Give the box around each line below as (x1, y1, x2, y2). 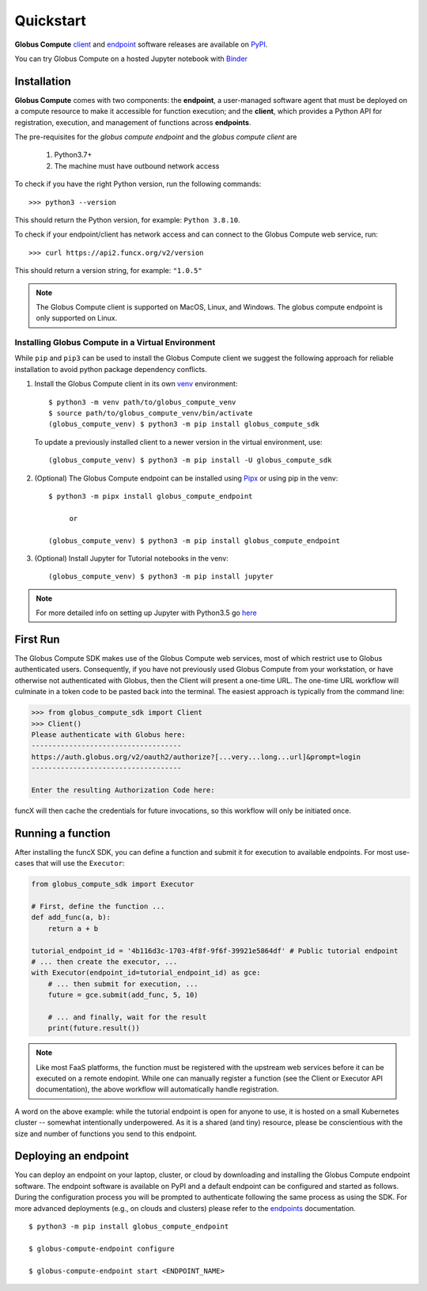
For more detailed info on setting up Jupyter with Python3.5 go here (36, 608, 257, 617)
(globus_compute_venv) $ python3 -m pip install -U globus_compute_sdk (48, 456, 332, 465)
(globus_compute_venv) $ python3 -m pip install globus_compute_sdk (48, 420, 319, 429)
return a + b (47, 924, 99, 933)
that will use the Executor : (36, 859, 125, 868)
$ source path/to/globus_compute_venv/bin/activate (48, 408, 253, 418)
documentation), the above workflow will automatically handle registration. (36, 1084, 279, 1094)
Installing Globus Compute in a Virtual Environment (14, 337, 216, 348)
